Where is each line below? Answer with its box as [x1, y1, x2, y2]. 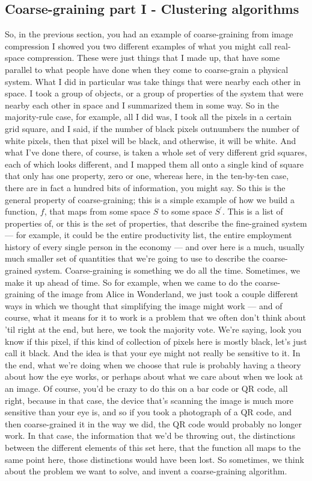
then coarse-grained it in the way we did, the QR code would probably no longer [5, 417, 302, 430]
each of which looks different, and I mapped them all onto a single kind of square [5, 157, 304, 170]
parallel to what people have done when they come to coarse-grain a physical [5, 63, 289, 75]
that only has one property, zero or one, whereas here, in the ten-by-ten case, [5, 169, 289, 182]
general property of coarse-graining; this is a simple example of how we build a [5, 193, 295, 206]
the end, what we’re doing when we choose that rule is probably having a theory [5, 358, 301, 371]
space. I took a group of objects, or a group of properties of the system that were [5, 87, 304, 99]
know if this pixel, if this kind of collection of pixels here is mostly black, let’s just [5, 335, 307, 347]
